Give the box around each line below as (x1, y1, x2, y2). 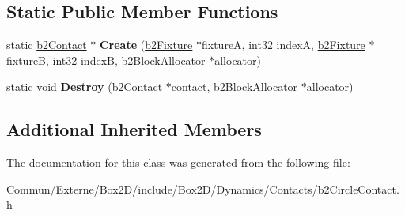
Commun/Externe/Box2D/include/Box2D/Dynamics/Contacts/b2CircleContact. (6, 180, 399, 197)
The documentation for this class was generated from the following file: (6, 154, 350, 171)
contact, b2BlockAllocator (171, 78, 298, 95)
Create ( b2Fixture (99, 36, 193, 53)
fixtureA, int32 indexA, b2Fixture (202, 36, 365, 53)
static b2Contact (6, 36, 87, 53)
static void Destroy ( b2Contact (6, 78, 163, 95)
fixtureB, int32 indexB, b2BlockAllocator (6, 51, 206, 68)
